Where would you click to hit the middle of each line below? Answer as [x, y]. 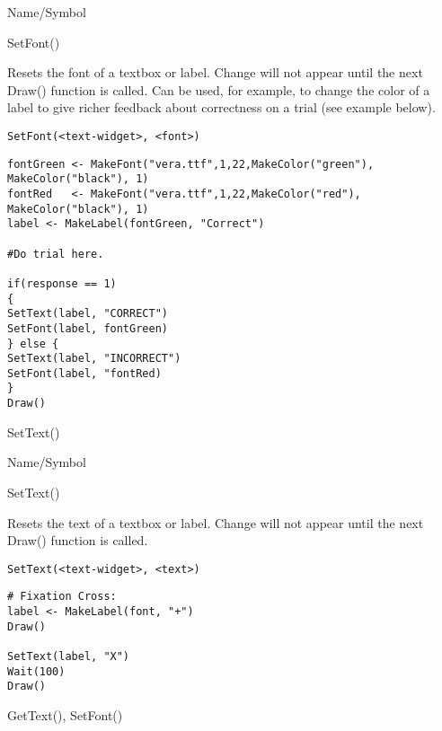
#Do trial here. [56, 254]
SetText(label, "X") [69, 657]
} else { [33, 343]
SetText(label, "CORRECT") [88, 314]
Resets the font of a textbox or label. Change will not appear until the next [215, 72]
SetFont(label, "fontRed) [84, 373]
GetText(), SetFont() [65, 715]
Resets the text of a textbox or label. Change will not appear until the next [216, 522]
